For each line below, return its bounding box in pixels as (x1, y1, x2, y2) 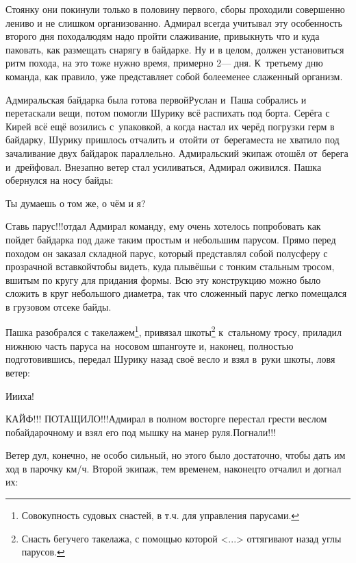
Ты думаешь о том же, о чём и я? (5, 195, 146, 210)
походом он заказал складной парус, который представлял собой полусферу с (5, 245, 328, 260)
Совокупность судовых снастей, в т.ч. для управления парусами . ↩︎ (21, 508, 300, 523)
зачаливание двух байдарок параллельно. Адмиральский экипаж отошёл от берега (5, 145, 348, 160)
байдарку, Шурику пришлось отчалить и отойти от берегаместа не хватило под (5, 132, 340, 147)
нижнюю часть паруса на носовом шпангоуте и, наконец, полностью (5, 338, 294, 352)
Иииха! (5, 388, 35, 403)
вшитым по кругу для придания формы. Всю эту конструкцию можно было (5, 272, 321, 287)
